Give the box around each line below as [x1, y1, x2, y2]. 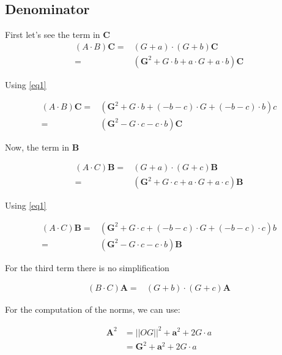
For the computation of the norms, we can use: [5, 303, 180, 316]
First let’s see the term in [5, 28, 100, 41]
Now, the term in [5, 140, 70, 153]
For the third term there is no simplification [5, 261, 169, 274]
